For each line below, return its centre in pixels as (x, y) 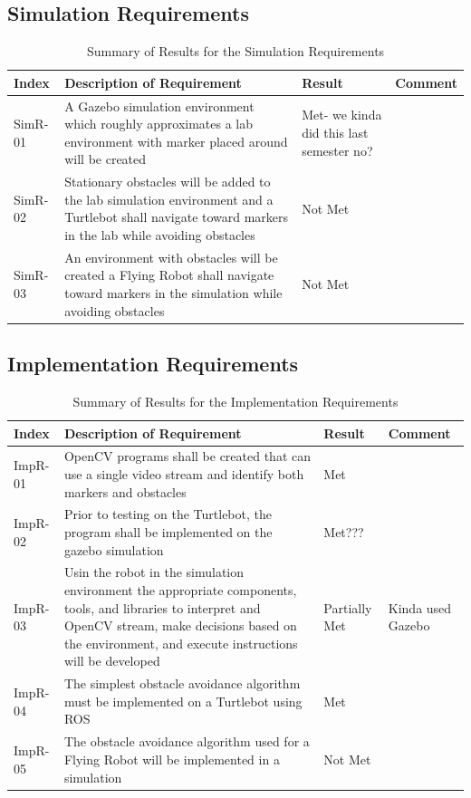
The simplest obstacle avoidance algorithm (182, 683)
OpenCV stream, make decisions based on (180, 625)
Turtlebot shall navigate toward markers (177, 217)
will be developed (112, 661)
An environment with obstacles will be (171, 257)
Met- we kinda (342, 115)
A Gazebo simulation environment (159, 106)
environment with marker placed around (176, 141)
